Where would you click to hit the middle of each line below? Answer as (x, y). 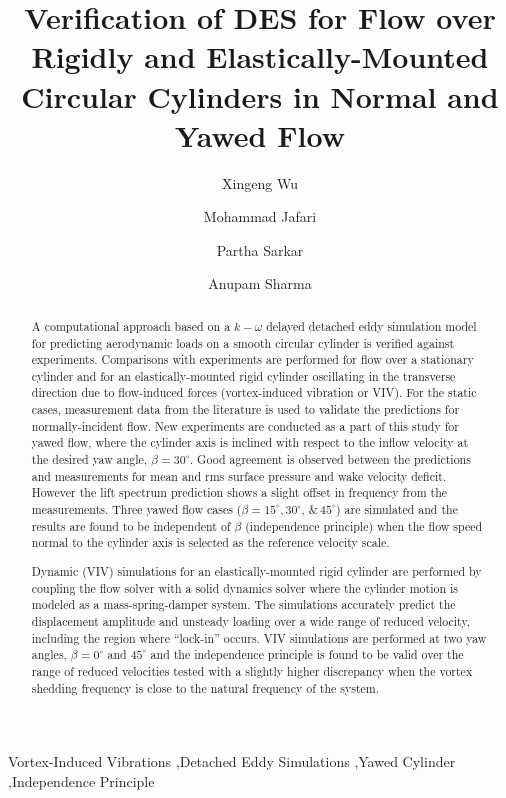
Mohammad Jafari (260, 216)
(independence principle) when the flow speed (364, 525)
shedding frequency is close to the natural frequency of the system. (205, 687)
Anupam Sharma (260, 283)
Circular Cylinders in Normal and (260, 95)
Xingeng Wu (260, 182)
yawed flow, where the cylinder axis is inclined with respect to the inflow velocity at (250, 442)
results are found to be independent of (131, 525)
